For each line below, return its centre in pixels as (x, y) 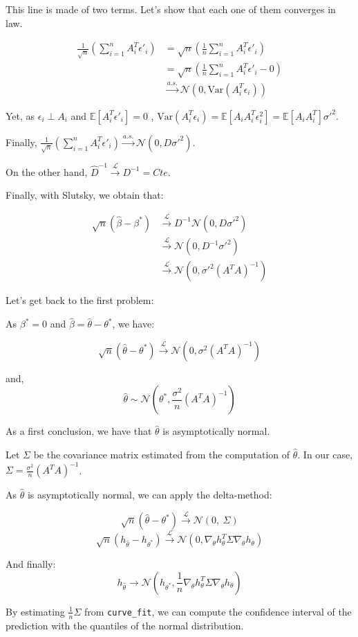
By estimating (35, 611)
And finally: (31, 564)
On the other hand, (47, 171)
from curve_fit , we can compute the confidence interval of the (218, 611)
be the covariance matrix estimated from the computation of (162, 454)
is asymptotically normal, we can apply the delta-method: (150, 495)
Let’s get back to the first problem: (80, 300)
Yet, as (20, 115)
